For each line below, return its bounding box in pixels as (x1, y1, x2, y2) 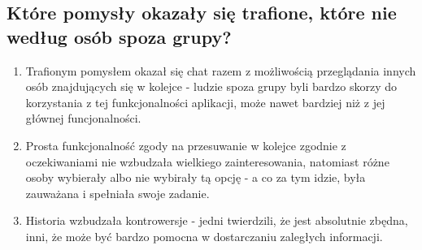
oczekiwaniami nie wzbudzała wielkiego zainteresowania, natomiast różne (25, 153, 389, 170)
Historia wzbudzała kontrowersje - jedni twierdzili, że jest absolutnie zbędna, (25, 212, 408, 229)
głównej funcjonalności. (25, 110, 141, 127)
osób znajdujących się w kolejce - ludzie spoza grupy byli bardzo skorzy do (25, 78, 397, 95)
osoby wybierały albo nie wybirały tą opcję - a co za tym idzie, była (25, 169, 366, 186)
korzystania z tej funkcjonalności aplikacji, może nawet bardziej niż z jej (25, 93, 385, 110)
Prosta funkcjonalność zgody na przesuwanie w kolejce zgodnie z (25, 136, 346, 153)
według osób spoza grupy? (7, 24, 232, 49)
